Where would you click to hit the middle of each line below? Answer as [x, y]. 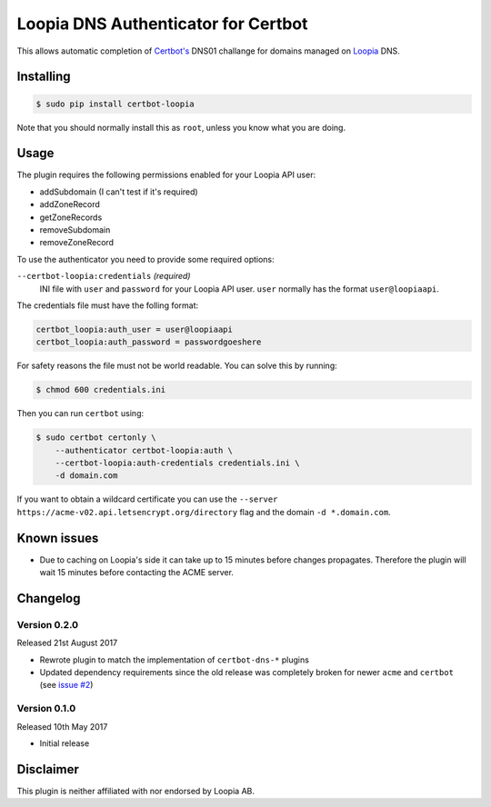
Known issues [58, 538]
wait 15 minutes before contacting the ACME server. [136, 573]
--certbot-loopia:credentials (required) [104, 276]
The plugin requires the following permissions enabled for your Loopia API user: [166, 175]
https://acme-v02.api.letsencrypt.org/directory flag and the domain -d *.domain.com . [204, 512]
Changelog [49, 598]
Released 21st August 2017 [67, 643]
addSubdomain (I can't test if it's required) [119, 192]
